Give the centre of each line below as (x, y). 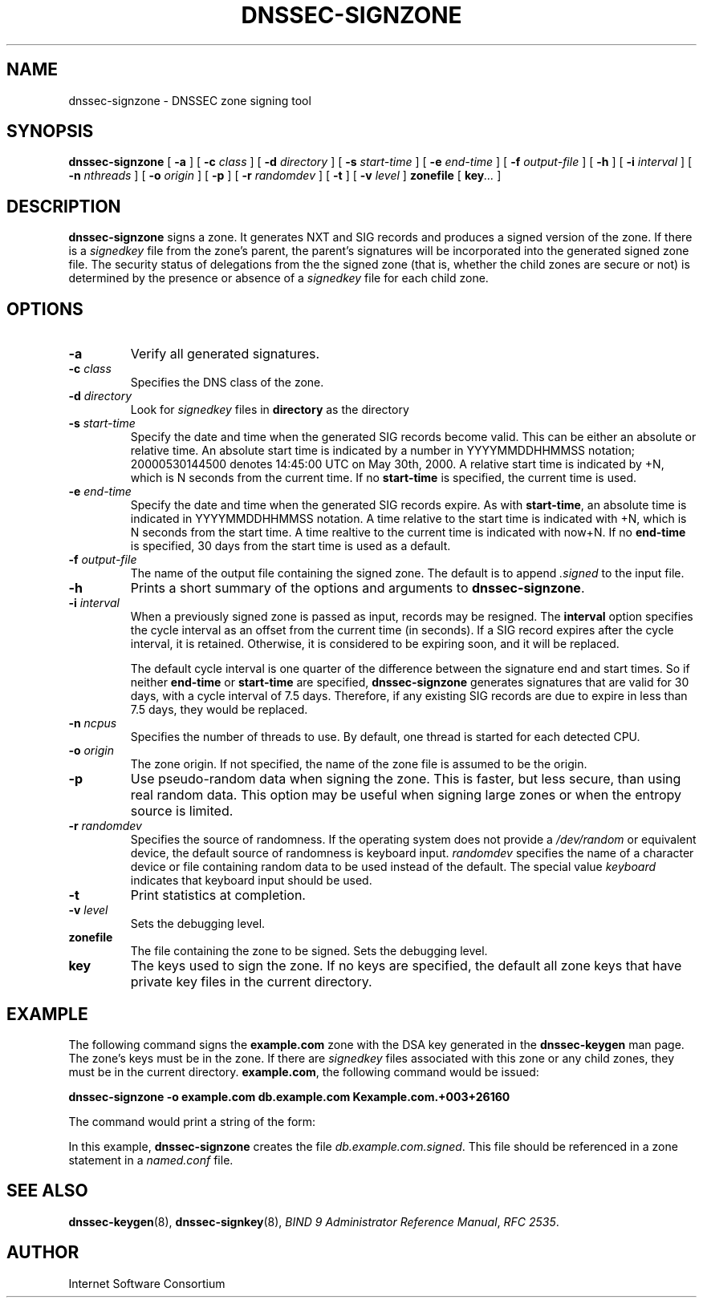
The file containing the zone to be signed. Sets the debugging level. (309, 951)
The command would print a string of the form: (192, 1121)
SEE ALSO (47, 1191)
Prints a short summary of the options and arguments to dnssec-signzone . (358, 588)
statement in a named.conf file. (151, 1160)
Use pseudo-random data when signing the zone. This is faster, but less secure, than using (406, 779)
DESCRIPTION (64, 206)
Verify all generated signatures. (225, 354)
